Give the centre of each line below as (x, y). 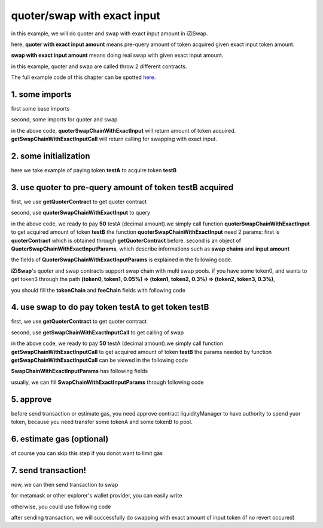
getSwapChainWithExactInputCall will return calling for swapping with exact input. (114, 139)
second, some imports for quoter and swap (64, 120)
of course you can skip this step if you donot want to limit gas (87, 453)
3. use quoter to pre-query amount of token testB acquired (122, 187)
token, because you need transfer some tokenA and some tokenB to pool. (102, 422)
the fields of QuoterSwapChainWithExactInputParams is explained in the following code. (122, 260)
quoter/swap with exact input (86, 16)
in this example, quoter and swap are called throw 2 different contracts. (99, 66)
